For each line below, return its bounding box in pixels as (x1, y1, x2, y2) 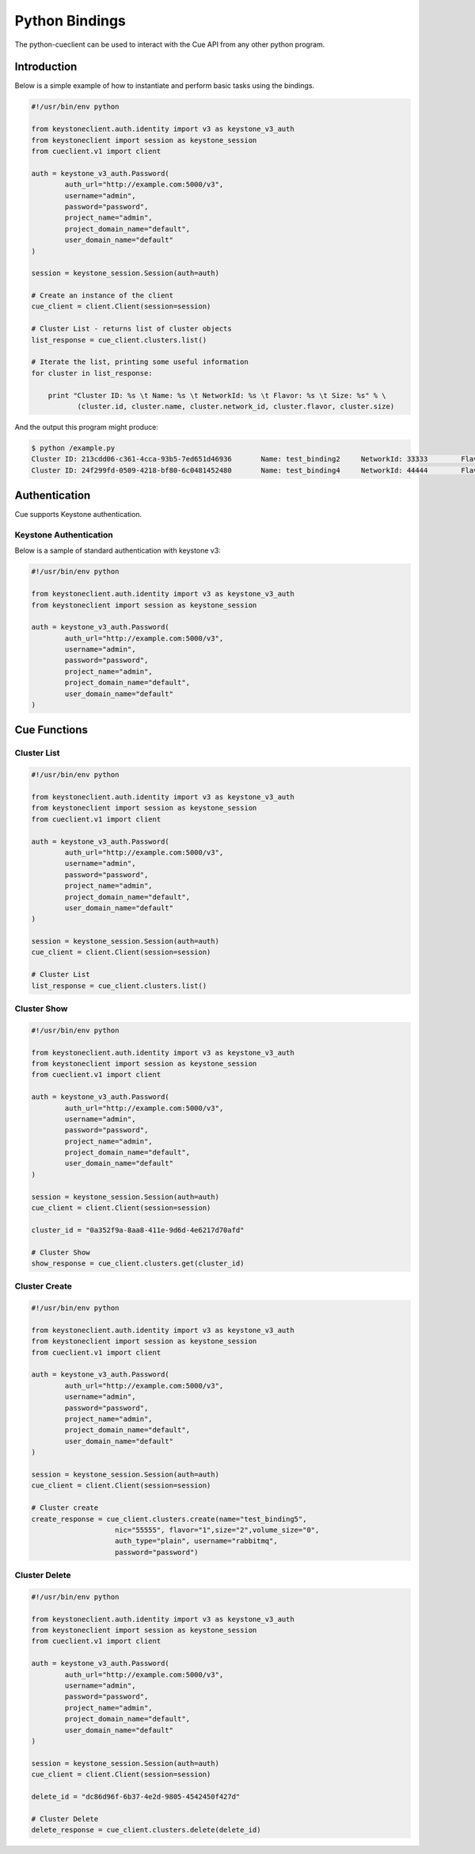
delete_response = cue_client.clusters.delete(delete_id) (31, 1825, 261, 1835)
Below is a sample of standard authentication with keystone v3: (14, 546, 221, 555)
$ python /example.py (31, 443, 116, 452)
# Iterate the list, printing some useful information (31, 358, 249, 366)
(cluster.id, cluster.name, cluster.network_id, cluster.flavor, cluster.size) (77, 401, 395, 411)
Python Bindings (14, 12, 127, 29)
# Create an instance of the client (31, 291, 174, 301)
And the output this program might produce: (14, 422, 158, 431)
